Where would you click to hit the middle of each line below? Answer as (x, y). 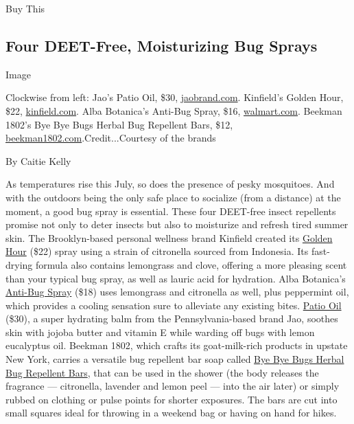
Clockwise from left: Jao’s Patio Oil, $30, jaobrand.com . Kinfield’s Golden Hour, (175, 97)
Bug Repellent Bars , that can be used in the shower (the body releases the (162, 372)
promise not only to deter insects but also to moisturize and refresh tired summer (177, 224)
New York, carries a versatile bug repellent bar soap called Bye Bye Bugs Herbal (175, 359)
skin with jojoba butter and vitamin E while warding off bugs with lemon (160, 332)
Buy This (25, 8)
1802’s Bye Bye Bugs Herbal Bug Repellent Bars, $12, (119, 124)
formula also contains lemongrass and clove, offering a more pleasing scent (191, 264)
